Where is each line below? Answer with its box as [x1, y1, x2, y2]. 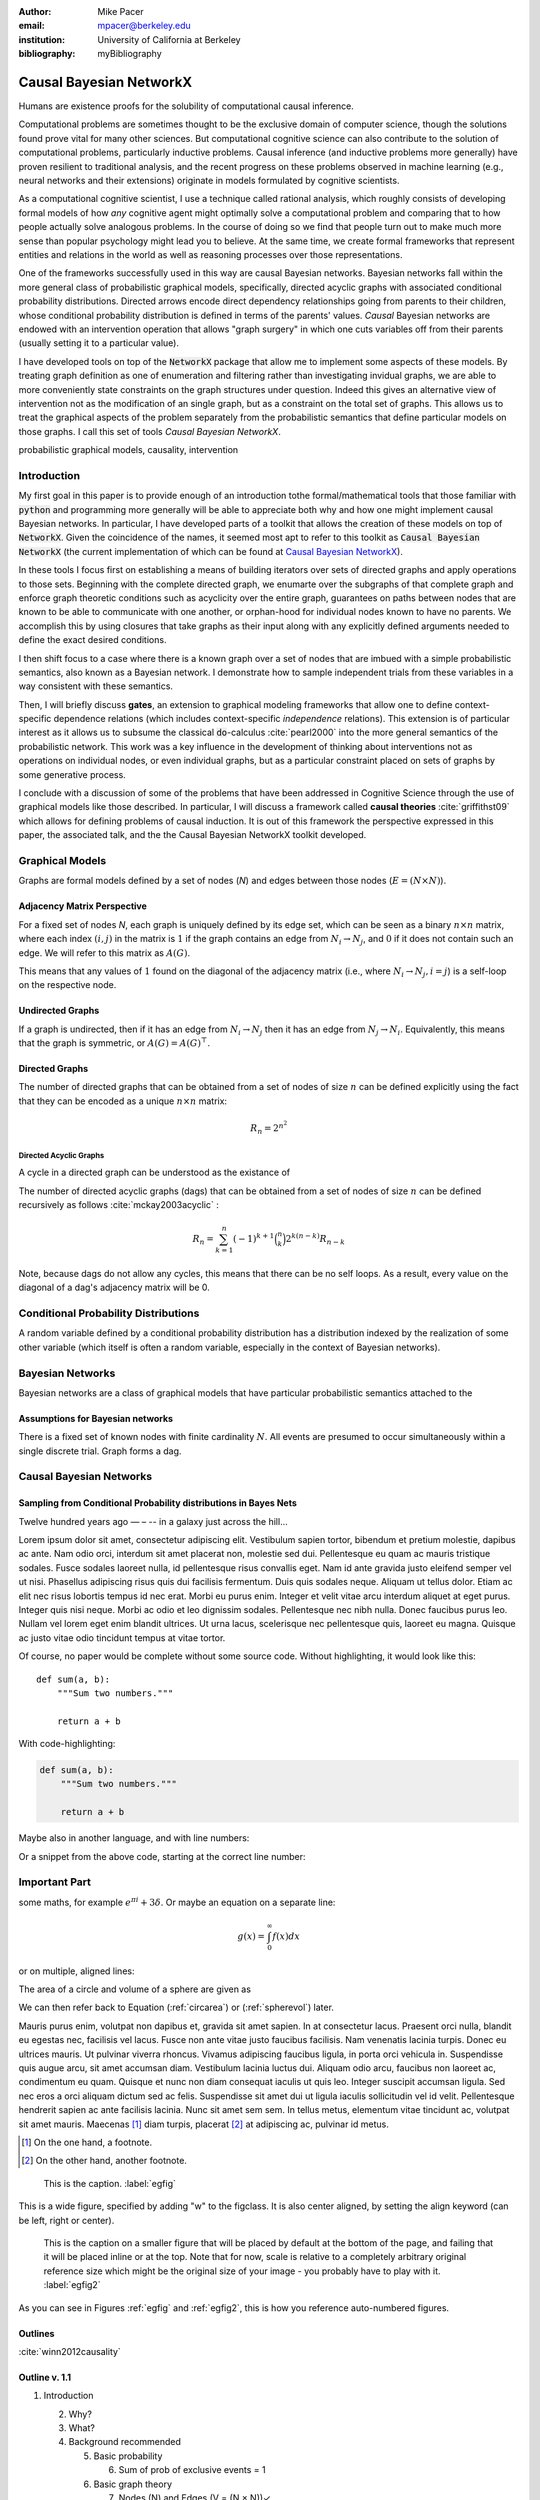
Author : [18, 6, 52, 17]
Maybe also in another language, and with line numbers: [18, 1832, 250, 1844]
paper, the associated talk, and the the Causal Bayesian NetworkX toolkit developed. [18, 829, 367, 841]
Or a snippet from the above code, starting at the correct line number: [18, 1850, 306, 1862]
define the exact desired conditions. [18, 634, 167, 646]
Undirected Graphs [18, 1005, 100, 1017]
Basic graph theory [93, 2478, 173, 2490]
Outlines [18, 2327, 55, 2339]
